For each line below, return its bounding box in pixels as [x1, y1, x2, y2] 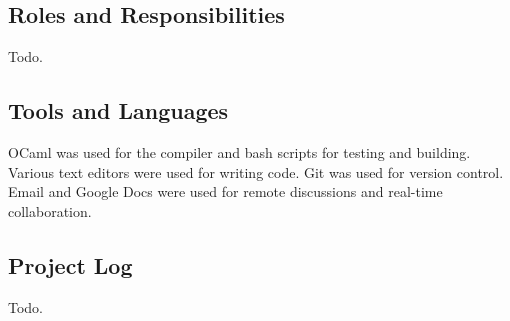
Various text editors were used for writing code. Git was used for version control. [8, 161, 504, 182]
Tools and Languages [8, 95, 229, 126]
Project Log [8, 249, 133, 280]
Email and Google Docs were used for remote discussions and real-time [8, 181, 443, 202]
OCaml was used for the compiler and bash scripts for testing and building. [8, 142, 471, 162]
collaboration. [8, 200, 92, 221]
